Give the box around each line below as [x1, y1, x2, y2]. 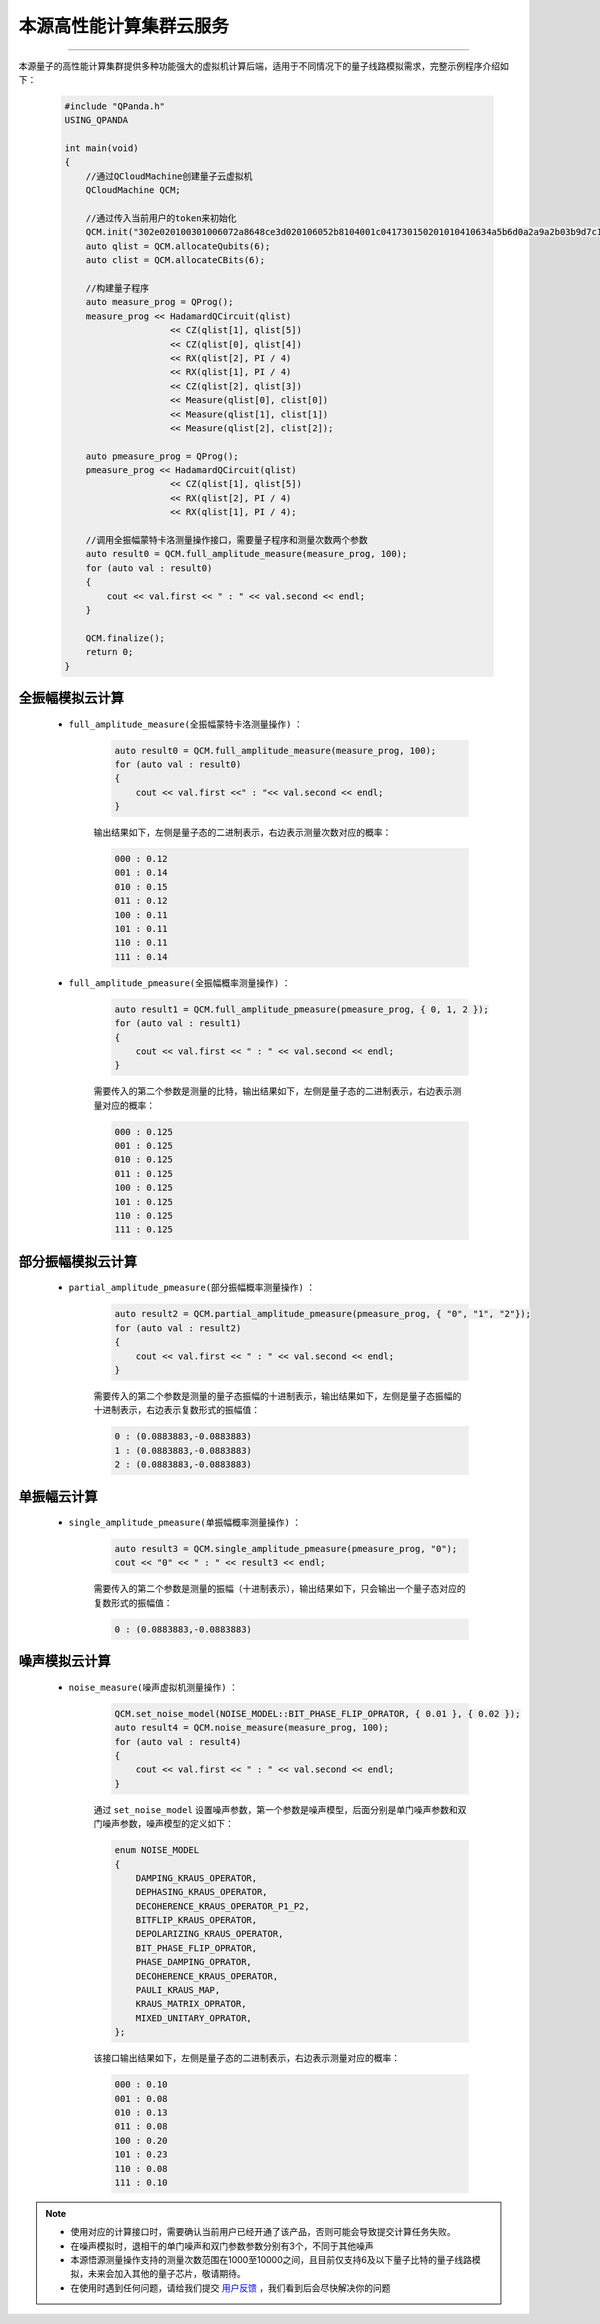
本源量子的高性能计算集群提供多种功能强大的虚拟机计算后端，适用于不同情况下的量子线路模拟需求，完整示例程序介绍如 [18, 60, 509, 72]
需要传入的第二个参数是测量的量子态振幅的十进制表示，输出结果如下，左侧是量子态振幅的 [93, 1390, 462, 1402]
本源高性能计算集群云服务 [18, 15, 230, 37]
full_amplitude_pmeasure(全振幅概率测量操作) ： [68, 976, 291, 989]
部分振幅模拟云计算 [18, 1253, 137, 1270]
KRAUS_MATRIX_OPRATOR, [135, 1998, 247, 2010]
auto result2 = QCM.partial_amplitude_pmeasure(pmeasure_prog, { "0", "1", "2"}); [114, 1308, 532, 1320]
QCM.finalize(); [85, 632, 165, 644]
